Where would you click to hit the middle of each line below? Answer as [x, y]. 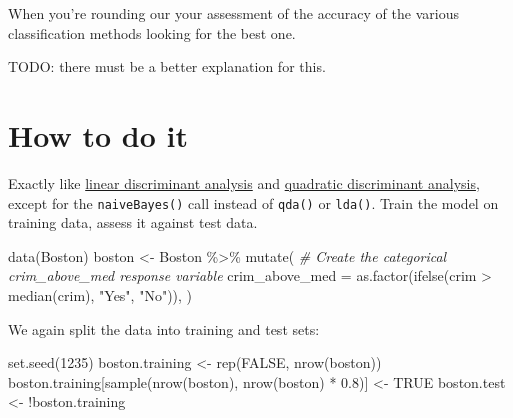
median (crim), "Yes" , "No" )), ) [100, 294]
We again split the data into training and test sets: [164, 328]
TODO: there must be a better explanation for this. [167, 66]
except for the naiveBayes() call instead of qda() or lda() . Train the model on [253, 202]
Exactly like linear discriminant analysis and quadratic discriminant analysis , [244, 182]
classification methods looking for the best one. [152, 32]
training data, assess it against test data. [133, 222]
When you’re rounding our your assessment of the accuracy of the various [233, 13]
